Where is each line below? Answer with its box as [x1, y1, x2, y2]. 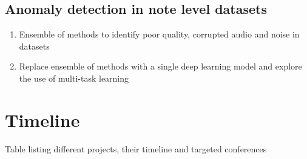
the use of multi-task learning [19, 71, 129, 84]
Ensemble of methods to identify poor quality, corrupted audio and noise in [19, 28, 300, 41]
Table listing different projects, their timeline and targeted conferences [5, 142, 267, 155]
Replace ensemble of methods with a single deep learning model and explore [19, 60, 302, 73]
